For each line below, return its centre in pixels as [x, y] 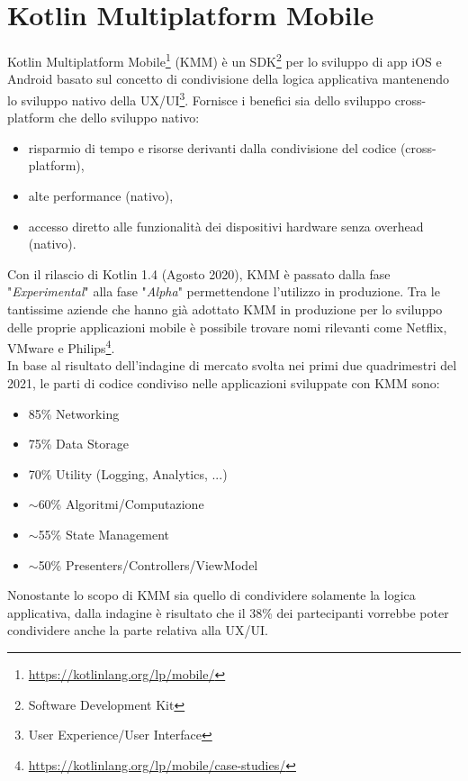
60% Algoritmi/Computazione [121, 504]
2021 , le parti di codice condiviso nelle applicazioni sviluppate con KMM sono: [224, 383]
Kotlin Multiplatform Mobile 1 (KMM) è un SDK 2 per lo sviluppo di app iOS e [225, 60]
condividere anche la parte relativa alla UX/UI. [138, 630]
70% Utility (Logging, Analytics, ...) [128, 473]
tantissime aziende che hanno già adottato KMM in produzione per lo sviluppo [225, 309]
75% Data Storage [78, 444]
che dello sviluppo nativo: [129, 118]
